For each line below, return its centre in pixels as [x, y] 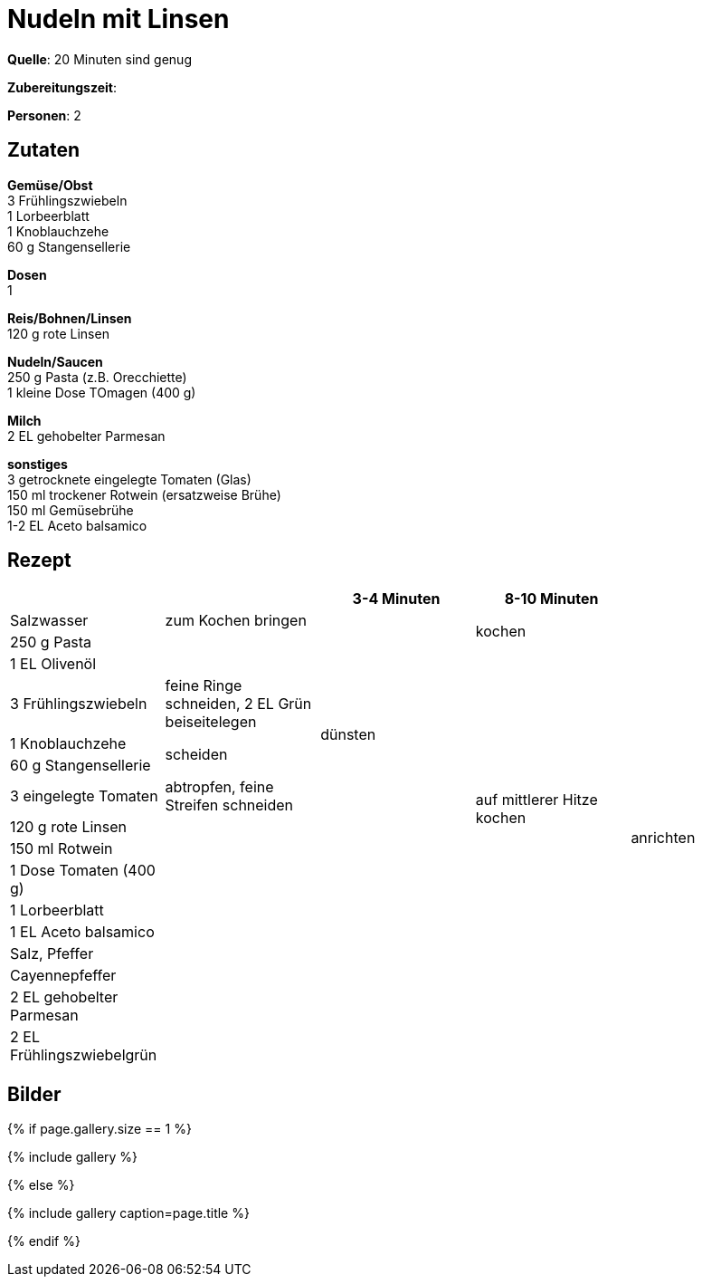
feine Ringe [204, 686]
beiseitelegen [211, 722]
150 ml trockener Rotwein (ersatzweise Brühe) [144, 494]
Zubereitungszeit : [62, 87]
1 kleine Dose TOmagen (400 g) [102, 392]
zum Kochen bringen [236, 621]
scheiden [196, 755]
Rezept [39, 561]
